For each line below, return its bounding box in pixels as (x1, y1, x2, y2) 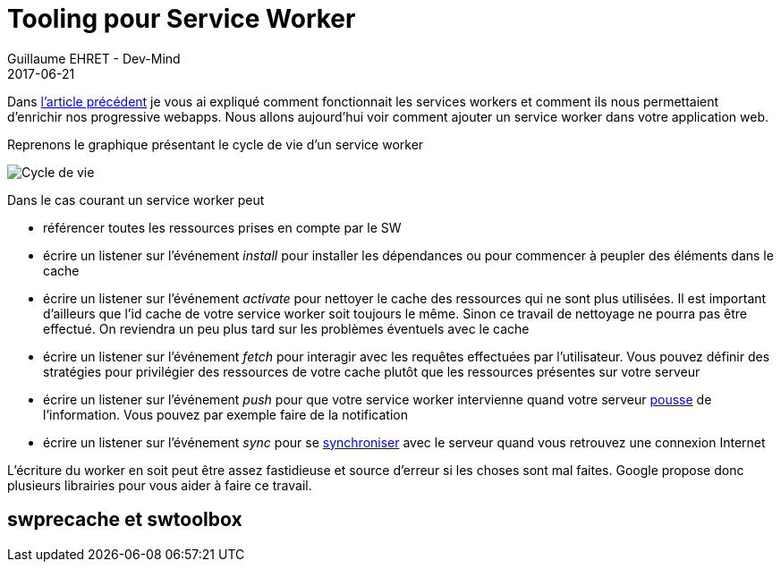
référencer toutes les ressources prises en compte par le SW (43, 219, 402, 235)
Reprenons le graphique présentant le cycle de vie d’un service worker (7, 136, 424, 152)
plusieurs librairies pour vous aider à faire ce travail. (7, 477, 312, 493)
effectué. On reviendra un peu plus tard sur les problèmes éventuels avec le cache (43, 320, 530, 336)
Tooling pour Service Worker (7, 4, 356, 34)
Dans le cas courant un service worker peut (7, 191, 265, 208)
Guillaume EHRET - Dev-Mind (7, 50, 181, 66)
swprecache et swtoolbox (7, 508, 242, 531)
